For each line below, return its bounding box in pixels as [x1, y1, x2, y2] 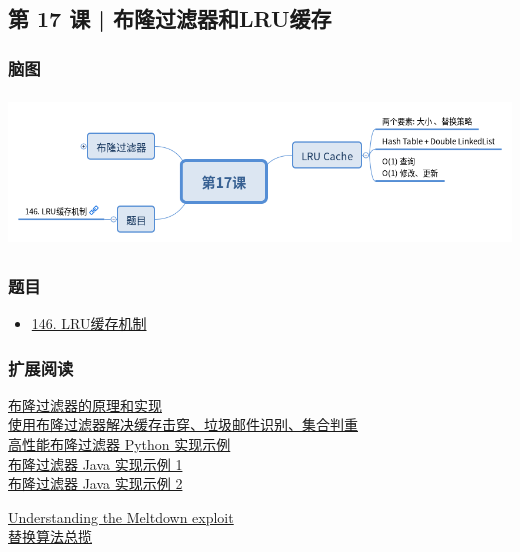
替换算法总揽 [8, 526, 92, 547]
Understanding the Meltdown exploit [8, 506, 234, 527]
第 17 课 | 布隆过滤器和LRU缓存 [8, 3, 332, 34]
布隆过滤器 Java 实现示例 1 [8, 453, 183, 474]
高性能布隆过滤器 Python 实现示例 [8, 433, 231, 454]
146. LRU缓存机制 [31, 312, 147, 333]
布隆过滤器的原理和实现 [8, 394, 162, 415]
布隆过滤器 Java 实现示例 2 [8, 473, 183, 494]
